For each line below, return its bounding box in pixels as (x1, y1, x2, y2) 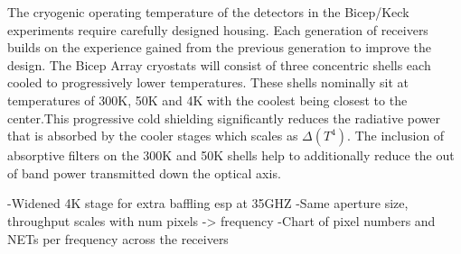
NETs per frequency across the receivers (7, 229, 229, 248)
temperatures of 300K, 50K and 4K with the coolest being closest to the (7, 90, 408, 109)
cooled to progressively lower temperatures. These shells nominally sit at (7, 73, 409, 92)
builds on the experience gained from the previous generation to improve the (7, 38, 431, 57)
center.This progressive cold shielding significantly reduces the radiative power (7, 108, 441, 127)
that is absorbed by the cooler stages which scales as (7, 126, 298, 145)
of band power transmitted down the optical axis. (7, 163, 281, 182)
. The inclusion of (347, 126, 445, 145)
